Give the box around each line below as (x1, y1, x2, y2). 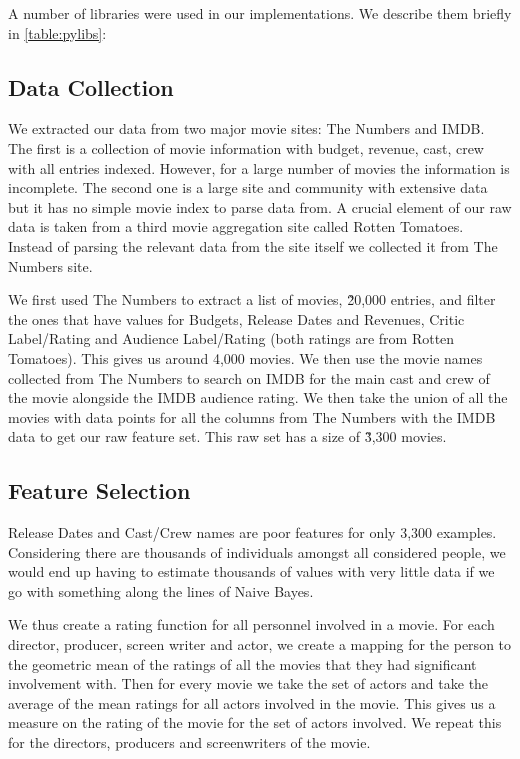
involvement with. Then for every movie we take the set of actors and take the (8, 673, 489, 694)
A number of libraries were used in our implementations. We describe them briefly (8, 3, 512, 23)
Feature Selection (8, 475, 191, 506)
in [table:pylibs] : (8, 22, 107, 43)
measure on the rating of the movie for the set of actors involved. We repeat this (8, 712, 502, 733)
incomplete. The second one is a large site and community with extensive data (8, 177, 488, 198)
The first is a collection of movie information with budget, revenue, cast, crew (8, 137, 484, 158)
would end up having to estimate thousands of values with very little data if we (8, 561, 495, 582)
